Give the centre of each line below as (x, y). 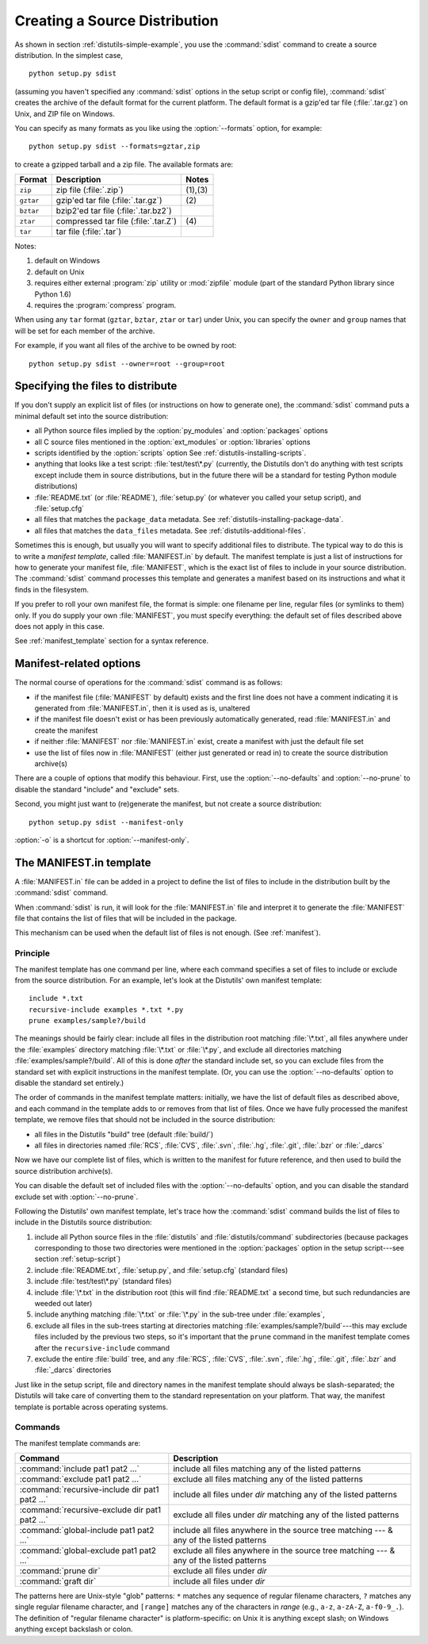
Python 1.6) (53, 294)
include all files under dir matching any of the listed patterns (285, 1495)
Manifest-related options (78, 663)
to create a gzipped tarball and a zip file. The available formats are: (124, 164)
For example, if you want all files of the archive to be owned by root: (126, 346)
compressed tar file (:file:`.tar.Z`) (117, 221)
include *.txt (56, 998)
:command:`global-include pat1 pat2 (87, 1531)
